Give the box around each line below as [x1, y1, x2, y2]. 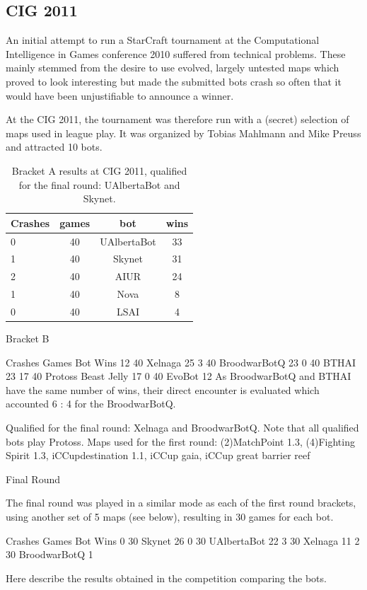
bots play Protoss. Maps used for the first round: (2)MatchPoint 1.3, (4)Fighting [6, 434, 355, 449]
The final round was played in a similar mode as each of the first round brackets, [6, 495, 356, 510]
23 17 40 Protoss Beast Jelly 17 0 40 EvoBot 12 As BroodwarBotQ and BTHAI [6, 369, 351, 383]
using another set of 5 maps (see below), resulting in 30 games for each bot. [6, 509, 334, 524]
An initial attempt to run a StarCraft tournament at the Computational [6, 33, 320, 47]
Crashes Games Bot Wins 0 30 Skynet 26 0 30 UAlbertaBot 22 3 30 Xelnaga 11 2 [6, 533, 360, 548]
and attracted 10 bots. [6, 139, 103, 154]
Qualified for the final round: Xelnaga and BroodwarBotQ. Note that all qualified [6, 420, 359, 435]
